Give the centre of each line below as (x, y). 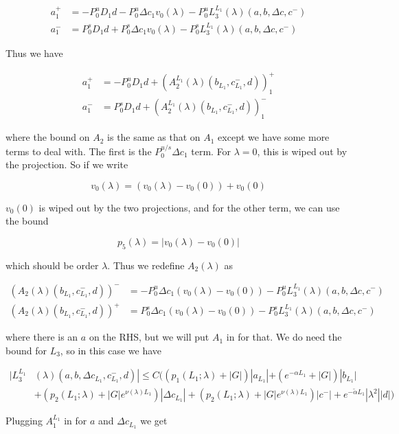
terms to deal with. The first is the (79, 151)
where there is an (42, 337)
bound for (26, 350)
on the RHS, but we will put (149, 337)
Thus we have (34, 53)
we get (154, 421)
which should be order (52, 265)
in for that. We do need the (284, 337)
